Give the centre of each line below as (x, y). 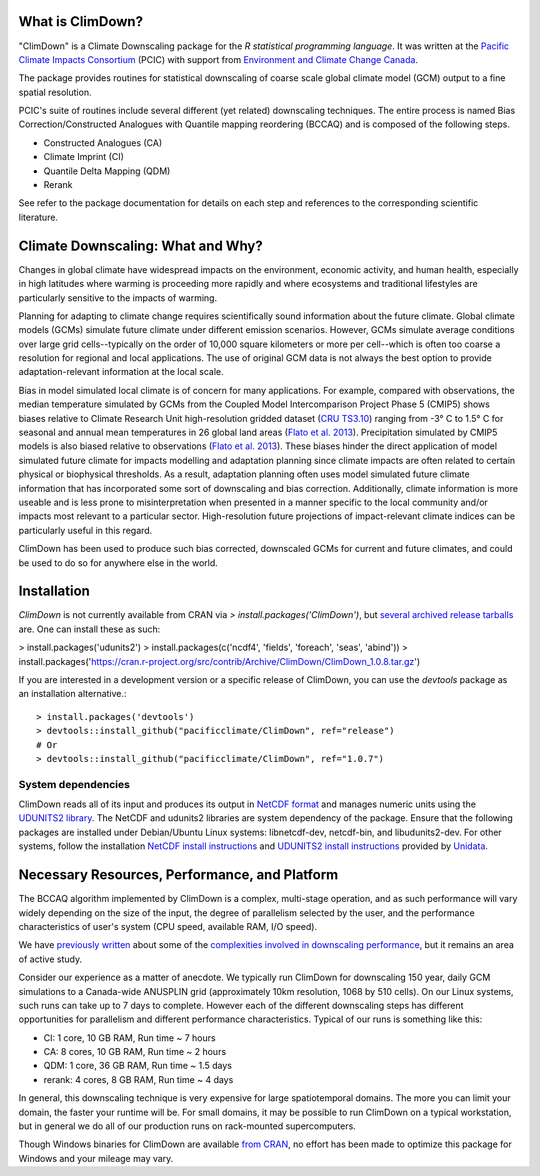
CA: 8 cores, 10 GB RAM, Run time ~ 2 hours (135, 1052)
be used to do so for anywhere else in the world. (118, 562)
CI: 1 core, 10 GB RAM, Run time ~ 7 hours (129, 1037)
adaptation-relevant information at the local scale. (121, 372)
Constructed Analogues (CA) (103, 142)
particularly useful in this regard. (85, 530)
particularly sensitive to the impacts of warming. (118, 297)
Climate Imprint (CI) (84, 157)
